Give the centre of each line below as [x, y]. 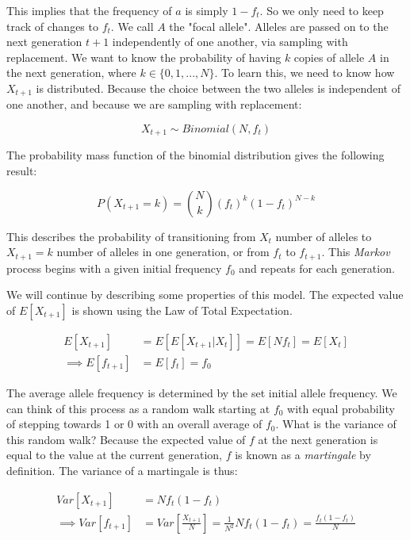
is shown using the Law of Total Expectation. [182, 310]
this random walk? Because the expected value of [126, 439]
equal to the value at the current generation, [114, 455]
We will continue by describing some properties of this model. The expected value [205, 295]
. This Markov [356, 252]
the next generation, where [71, 73]
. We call [132, 26]
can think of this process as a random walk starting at [138, 408]
